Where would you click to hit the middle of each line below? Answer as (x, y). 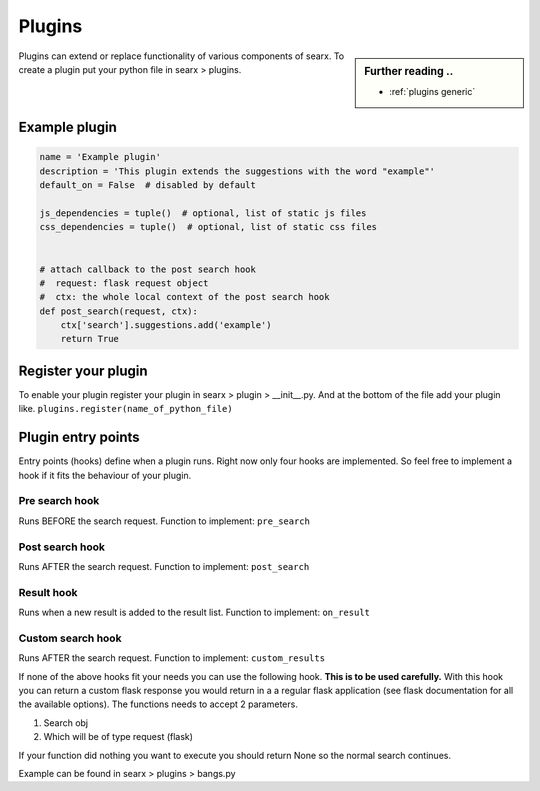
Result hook (48, 592)
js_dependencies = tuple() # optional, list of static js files (203, 213)
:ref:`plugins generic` (432, 91)
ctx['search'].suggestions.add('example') (166, 325)
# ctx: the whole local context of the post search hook (184, 297)
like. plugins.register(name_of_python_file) (126, 409)
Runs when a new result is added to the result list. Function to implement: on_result (194, 612)
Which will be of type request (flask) (118, 737)
